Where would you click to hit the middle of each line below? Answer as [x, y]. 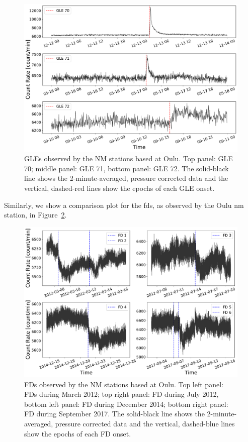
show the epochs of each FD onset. [78, 433]
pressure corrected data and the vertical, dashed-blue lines [145, 424]
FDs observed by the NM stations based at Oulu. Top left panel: [124, 384]
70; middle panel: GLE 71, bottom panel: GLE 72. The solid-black [127, 168]
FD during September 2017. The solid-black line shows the [114, 414]
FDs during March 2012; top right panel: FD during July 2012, [121, 394]
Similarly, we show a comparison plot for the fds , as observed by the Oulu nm [124, 205]
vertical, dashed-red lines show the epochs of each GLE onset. [119, 188]
